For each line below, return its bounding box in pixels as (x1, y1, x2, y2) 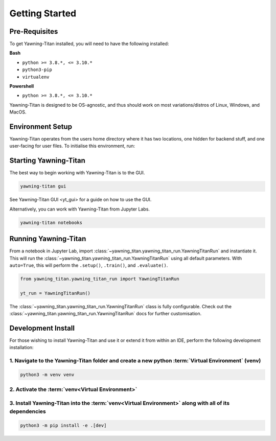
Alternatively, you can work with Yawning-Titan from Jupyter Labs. (9, 206, 150, 212)
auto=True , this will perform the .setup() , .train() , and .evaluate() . (9, 262, 168, 268)
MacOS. (9, 109, 27, 115)
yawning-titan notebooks (20, 220, 83, 225)
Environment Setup (9, 123, 73, 131)
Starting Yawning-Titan (9, 156, 85, 165)
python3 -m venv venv (20, 372, 75, 378)
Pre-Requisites (9, 27, 58, 36)
